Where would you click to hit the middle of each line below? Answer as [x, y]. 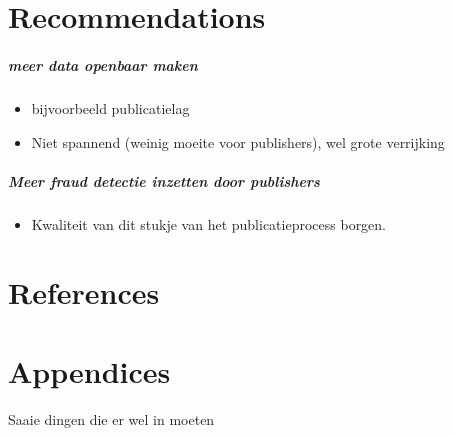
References [84, 292]
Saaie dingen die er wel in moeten [111, 418]
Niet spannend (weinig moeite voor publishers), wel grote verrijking [238, 141]
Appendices [89, 370]
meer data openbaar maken [103, 64]
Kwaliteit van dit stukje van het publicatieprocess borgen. [209, 223]
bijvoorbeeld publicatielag [110, 107]
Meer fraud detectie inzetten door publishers [164, 180]
